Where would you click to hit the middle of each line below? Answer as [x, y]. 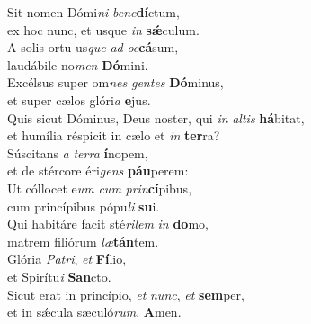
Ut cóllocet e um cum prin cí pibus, [100, 188]
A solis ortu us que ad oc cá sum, [93, 47]
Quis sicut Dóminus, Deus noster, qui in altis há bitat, [156, 117]
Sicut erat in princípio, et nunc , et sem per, [126, 294]
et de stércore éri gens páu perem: [98, 171]
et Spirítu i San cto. [59, 276]
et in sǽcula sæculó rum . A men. [94, 312]
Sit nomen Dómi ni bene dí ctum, [93, 12]
